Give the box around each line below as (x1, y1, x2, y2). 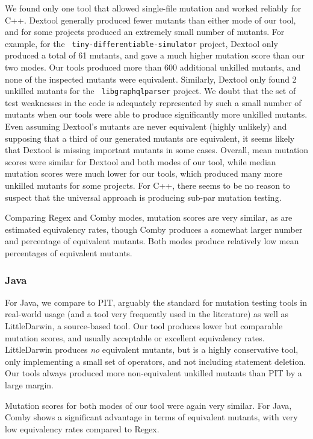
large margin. (5, 378, 54, 391)
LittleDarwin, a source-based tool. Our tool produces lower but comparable (5, 320, 283, 332)
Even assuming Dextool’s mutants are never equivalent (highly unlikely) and (5, 120, 287, 133)
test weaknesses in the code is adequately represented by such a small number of (5, 96, 302, 109)
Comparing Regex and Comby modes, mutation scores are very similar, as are (5, 211, 293, 224)
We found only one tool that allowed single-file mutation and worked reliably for (5, 2, 302, 14)
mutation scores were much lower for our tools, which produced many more (5, 167, 282, 180)
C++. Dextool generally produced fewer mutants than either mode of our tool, (5, 13, 296, 26)
